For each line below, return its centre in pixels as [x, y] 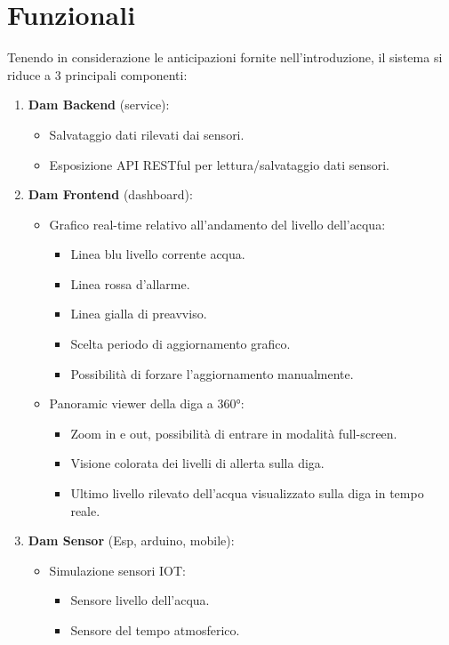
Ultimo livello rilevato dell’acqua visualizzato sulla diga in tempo [247, 493]
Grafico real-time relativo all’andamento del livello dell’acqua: [217, 224]
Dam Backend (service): [99, 105]
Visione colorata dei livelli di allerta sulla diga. [197, 463]
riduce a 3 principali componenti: [97, 74]
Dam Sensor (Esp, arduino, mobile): [131, 540]
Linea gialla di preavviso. [139, 314]
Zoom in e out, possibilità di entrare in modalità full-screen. [234, 433]
